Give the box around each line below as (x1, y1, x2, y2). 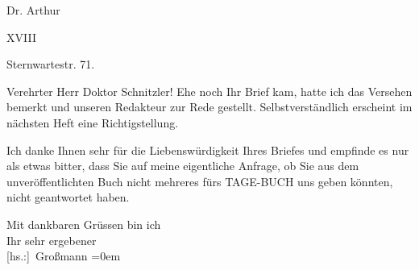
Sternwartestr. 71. (6, 56, 95, 73)
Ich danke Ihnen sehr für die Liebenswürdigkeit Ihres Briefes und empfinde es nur (6, 141, 409, 158)
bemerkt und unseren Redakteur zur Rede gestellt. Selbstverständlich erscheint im (6, 98, 413, 115)
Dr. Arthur (6, 2, 60, 18)
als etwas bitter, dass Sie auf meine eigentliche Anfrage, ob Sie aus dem (6, 157, 359, 174)
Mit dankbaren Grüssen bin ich (6, 215, 161, 232)
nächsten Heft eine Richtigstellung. (6, 114, 179, 131)
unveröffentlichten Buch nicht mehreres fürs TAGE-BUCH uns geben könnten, (6, 172, 393, 189)
